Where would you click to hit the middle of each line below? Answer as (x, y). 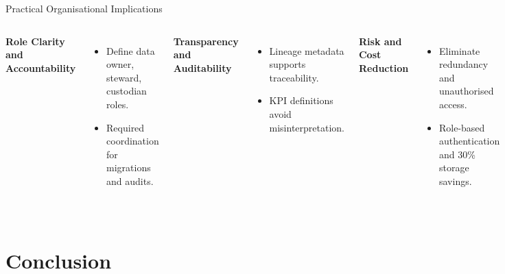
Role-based (462, 127)
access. (453, 104)
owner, (120, 64)
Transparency (206, 41)
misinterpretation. (307, 127)
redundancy (464, 64)
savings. (456, 180)
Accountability (41, 67)
